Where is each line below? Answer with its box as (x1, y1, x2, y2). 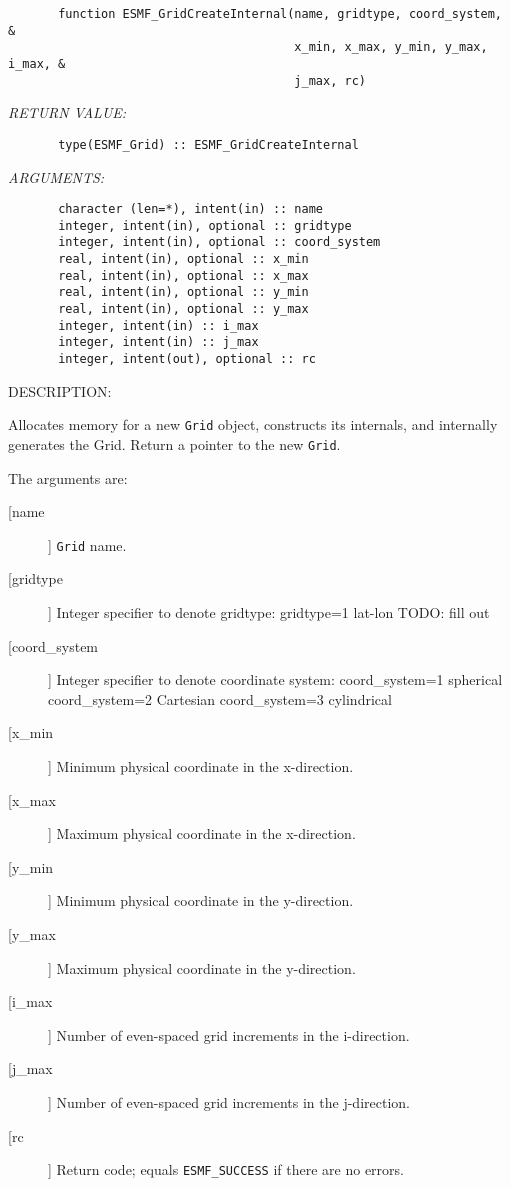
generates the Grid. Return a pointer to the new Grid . (8, 433, 341, 454)
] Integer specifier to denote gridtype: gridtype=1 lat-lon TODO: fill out (48, 602, 490, 623)
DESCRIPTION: (8, 380, 112, 401)
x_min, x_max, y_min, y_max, (294, 40, 488, 55)
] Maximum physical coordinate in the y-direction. (48, 957, 356, 978)
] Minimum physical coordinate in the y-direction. (48, 890, 354, 911)
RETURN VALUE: (8, 102, 127, 123)
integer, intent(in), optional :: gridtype (58, 218, 352, 233)
